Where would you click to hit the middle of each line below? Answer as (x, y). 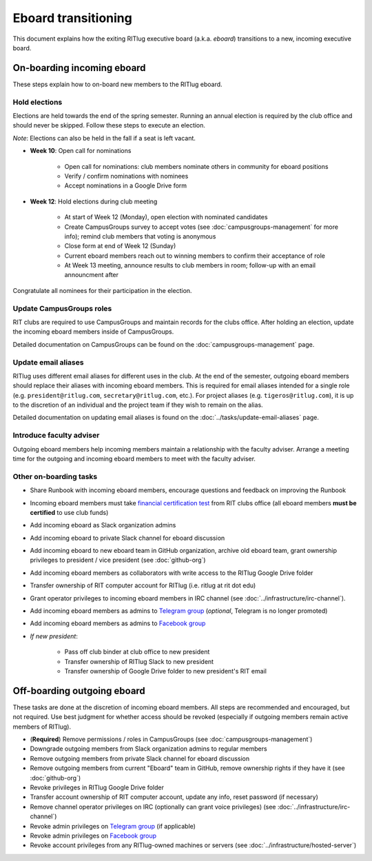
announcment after (92, 275)
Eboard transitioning (72, 18)
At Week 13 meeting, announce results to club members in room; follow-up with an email (190, 265)
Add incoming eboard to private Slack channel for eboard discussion (127, 538)
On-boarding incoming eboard (79, 68)
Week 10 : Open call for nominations (81, 151)
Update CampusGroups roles (62, 308)
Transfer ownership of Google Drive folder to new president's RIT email (165, 671)
